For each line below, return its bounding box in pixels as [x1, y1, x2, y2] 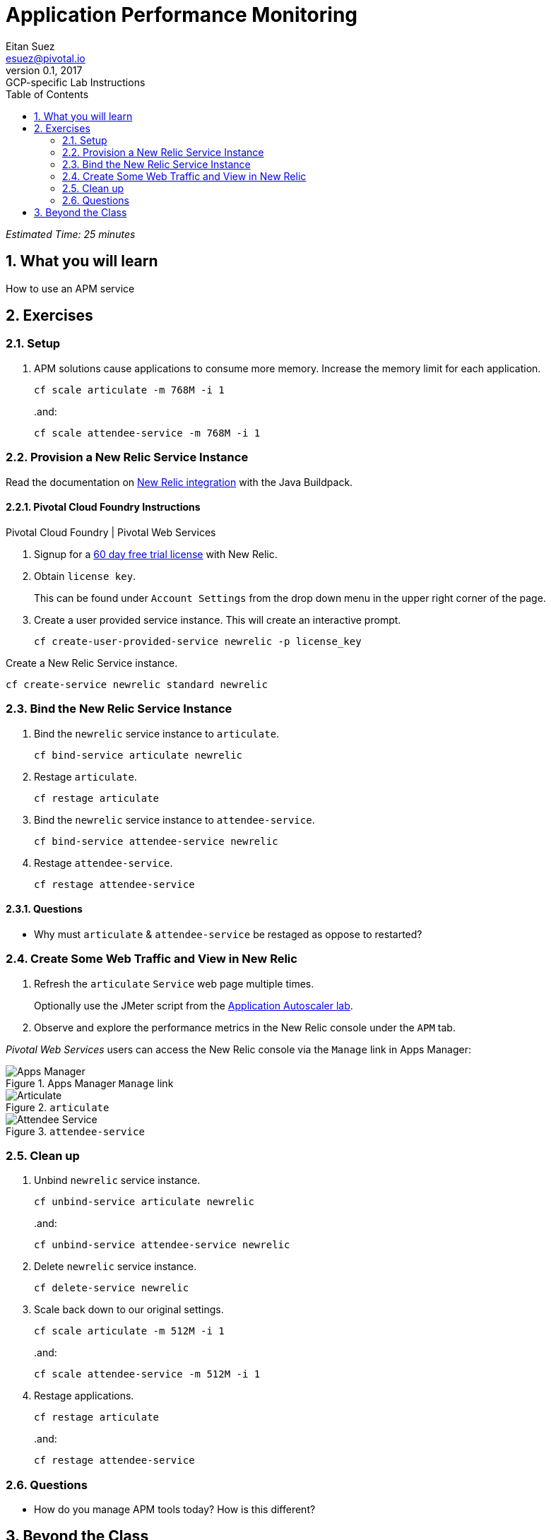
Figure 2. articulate [6, 1101, 109, 1113]
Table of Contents [6, 88, 89, 100]
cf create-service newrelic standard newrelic [6, 678, 268, 690]
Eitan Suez [6, 40, 55, 52]
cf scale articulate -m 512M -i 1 [34, 1325, 225, 1337]
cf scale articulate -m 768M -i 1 [34, 384, 225, 396]
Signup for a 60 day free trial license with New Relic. [34, 547, 278, 560]
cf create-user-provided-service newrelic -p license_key [34, 635, 362, 647]
